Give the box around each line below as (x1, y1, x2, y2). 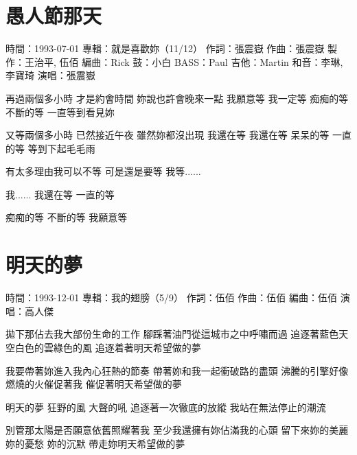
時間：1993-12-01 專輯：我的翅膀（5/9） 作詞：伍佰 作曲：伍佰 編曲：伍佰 (5, 290, 337, 305)
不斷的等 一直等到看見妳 (5, 104, 115, 119)
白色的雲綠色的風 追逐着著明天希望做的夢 (14, 340, 201, 354)
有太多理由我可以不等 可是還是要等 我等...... (5, 164, 201, 178)
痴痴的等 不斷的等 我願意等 (5, 210, 128, 224)
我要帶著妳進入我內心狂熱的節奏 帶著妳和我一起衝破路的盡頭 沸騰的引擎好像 (5, 363, 349, 377)
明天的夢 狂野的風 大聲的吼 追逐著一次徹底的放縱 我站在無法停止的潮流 (5, 399, 326, 414)
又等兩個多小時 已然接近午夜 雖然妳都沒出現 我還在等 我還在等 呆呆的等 (5, 128, 330, 142)
